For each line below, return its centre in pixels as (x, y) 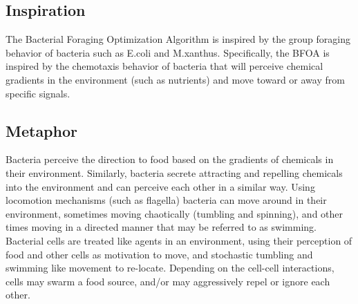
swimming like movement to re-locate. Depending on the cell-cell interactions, (170, 268)
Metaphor (41, 130)
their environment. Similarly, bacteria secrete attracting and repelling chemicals (174, 172)
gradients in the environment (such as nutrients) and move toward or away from (175, 79)
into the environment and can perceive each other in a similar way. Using (160, 186)
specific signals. (38, 93)
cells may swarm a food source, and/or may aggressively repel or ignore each (168, 281)
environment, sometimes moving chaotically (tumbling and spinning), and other (175, 213)
